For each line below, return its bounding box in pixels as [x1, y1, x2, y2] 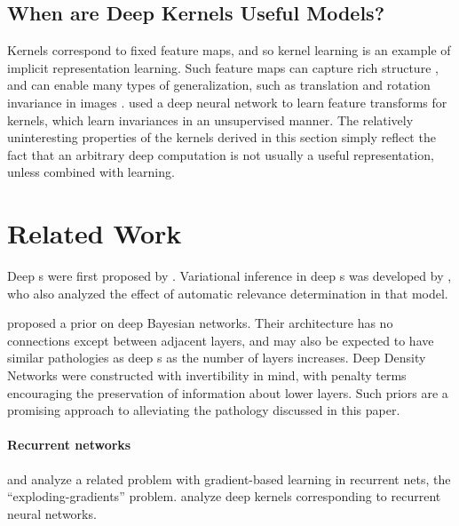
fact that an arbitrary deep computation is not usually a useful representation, [7, 145, 434, 163]
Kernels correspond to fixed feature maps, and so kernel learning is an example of [7, 41, 451, 60]
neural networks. [7, 504, 97, 522]
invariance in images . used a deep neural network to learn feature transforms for [7, 92, 447, 111]
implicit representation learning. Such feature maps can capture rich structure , [7, 58, 439, 76]
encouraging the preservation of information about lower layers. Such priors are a [7, 383, 448, 402]
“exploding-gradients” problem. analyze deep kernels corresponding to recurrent [7, 487, 441, 506]
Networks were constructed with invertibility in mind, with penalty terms [7, 366, 407, 385]
